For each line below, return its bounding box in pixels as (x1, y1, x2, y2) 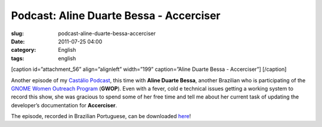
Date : (11, 38, 25, 45)
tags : (11, 54, 24, 62)
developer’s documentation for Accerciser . (11, 101, 117, 109)
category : (11, 47, 36, 54)
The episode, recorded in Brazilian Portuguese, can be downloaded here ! (11, 113, 191, 120)
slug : (11, 30, 24, 37)
